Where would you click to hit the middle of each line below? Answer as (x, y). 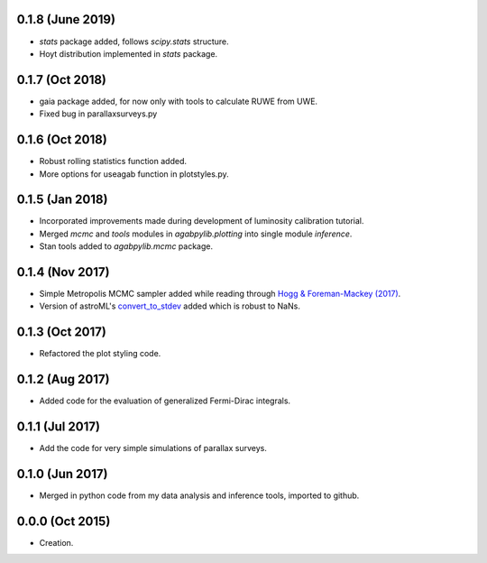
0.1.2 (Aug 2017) (63, 379)
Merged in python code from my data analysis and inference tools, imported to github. (199, 495)
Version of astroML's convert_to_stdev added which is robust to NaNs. (170, 306)
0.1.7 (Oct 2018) (62, 80)
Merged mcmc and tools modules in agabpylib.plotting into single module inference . (196, 234)
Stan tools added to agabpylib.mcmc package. (126, 246)
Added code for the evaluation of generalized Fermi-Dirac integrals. (165, 401)
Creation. (56, 543)
